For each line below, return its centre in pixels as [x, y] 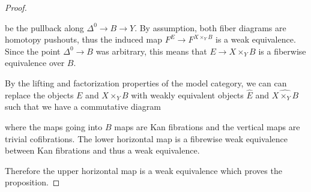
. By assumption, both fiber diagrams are [210, 27]
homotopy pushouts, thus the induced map [83, 39]
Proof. [16, 7]
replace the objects [39, 94]
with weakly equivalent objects [187, 94]
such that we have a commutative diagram [83, 106]
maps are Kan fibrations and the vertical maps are [207, 126]
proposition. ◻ [32, 182]
